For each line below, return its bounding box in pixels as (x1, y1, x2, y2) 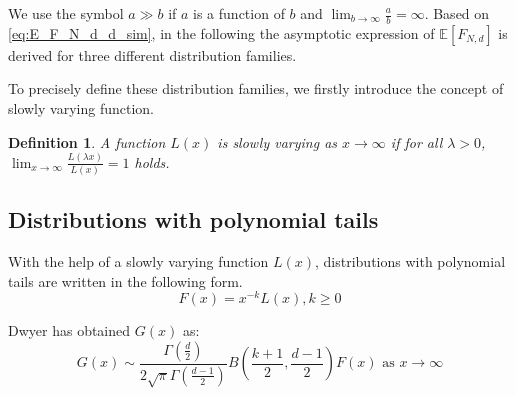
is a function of (193, 3, 285, 23)
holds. (134, 151, 170, 172)
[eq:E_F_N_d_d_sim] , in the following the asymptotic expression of (8, 22, 435, 43)
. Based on (424, 3, 490, 23)
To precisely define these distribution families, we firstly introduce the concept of (8, 78, 504, 99)
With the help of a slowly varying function (8, 251, 269, 272)
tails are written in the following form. (8, 270, 243, 291)
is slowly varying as (217, 131, 338, 152)
